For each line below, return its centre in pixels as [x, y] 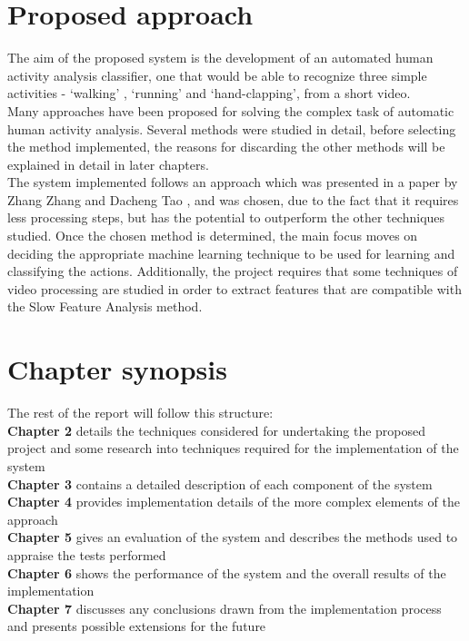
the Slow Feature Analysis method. [105, 306]
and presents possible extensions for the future [137, 626]
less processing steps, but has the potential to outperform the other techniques [226, 217]
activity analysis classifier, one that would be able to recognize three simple [217, 75]
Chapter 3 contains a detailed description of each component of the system [220, 483]
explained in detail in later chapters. [108, 164]
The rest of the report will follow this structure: [140, 413]
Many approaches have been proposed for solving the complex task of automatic [231, 110]
